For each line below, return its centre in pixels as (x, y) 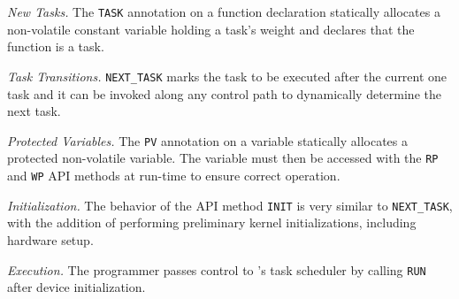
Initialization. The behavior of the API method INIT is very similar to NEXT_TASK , (230, 205)
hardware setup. (50, 239)
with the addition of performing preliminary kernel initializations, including (212, 222)
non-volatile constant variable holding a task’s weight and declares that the (211, 29)
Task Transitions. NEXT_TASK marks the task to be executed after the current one (227, 76)
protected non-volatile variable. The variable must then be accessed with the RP (223, 158)
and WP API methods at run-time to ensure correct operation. (174, 175)
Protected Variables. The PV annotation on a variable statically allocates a (207, 140)
